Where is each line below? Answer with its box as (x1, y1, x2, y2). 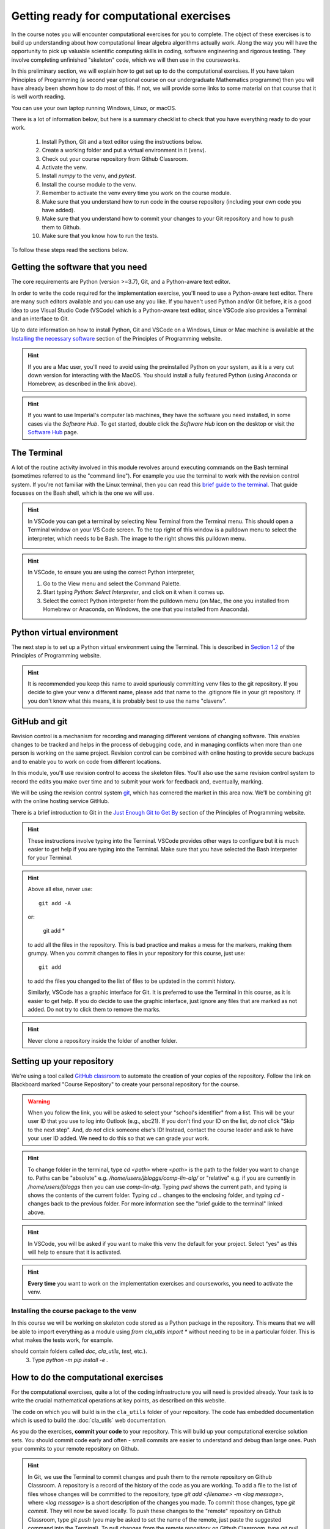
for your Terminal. (28, 854, 73, 862)
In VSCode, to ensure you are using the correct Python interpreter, (28, 569, 195, 576)
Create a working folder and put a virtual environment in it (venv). (42, 147, 207, 154)
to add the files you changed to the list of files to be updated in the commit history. (28, 977, 236, 985)
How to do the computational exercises (11, 1372, 164, 1382)
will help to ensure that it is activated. (28, 1248, 122, 1256)
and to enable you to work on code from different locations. (11, 758, 161, 765)
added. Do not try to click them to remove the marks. (28, 1006, 161, 1013)
